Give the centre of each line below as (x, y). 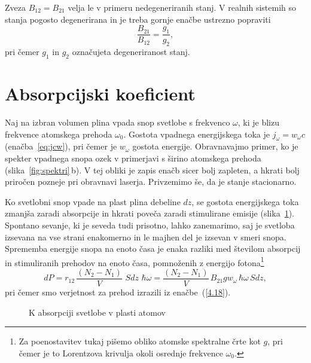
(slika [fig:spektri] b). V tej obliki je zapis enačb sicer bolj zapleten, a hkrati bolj (152, 170)
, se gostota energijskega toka (245, 201)
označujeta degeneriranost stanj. (131, 52)
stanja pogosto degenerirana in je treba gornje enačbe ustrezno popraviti (138, 19)
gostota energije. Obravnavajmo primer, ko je (215, 146)
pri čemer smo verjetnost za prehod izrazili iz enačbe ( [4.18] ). (118, 292)
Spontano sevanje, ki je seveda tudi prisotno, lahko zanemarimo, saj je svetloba (150, 225)
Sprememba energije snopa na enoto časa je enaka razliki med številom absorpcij (153, 248)
